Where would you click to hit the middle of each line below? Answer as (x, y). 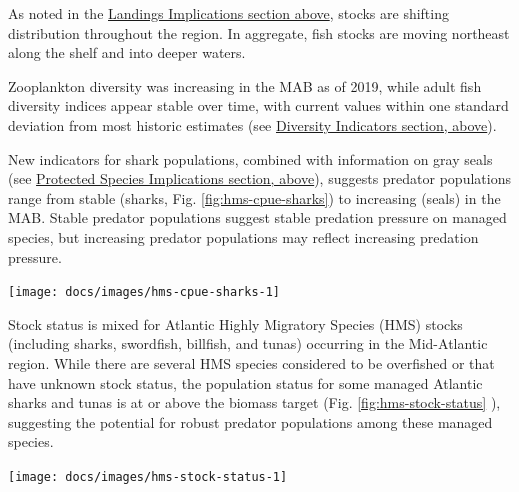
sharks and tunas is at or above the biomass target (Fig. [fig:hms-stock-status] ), (254, 402)
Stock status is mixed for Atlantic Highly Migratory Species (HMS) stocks (235, 323)
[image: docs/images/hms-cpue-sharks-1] (144, 292)
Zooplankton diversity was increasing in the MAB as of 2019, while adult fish (245, 85)
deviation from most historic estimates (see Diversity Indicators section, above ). (252, 124)
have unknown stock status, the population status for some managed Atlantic (245, 382)
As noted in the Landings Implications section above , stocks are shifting (228, 13)
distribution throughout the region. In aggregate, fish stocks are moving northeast (259, 32)
